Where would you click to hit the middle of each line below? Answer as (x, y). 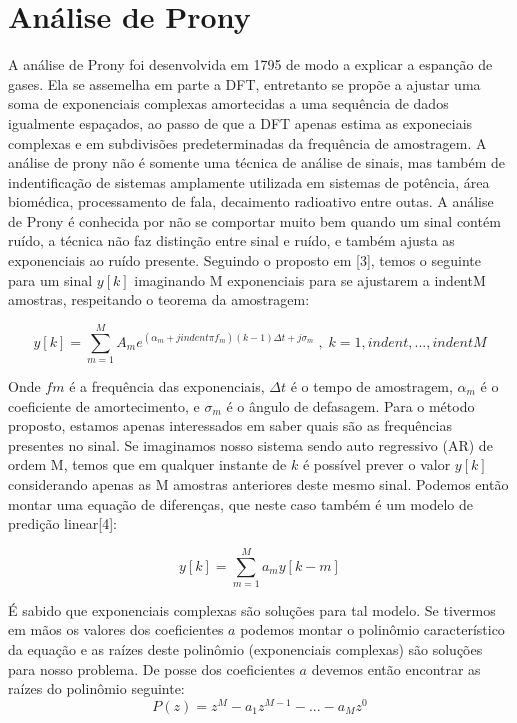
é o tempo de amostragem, (371, 385)
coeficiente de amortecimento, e (104, 405)
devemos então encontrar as (396, 668)
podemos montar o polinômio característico (372, 629)
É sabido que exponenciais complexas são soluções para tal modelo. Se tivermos (252, 609)
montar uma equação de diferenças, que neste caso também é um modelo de (240, 503)
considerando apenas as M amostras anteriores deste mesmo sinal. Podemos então (258, 483)
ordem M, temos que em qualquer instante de (147, 464)
